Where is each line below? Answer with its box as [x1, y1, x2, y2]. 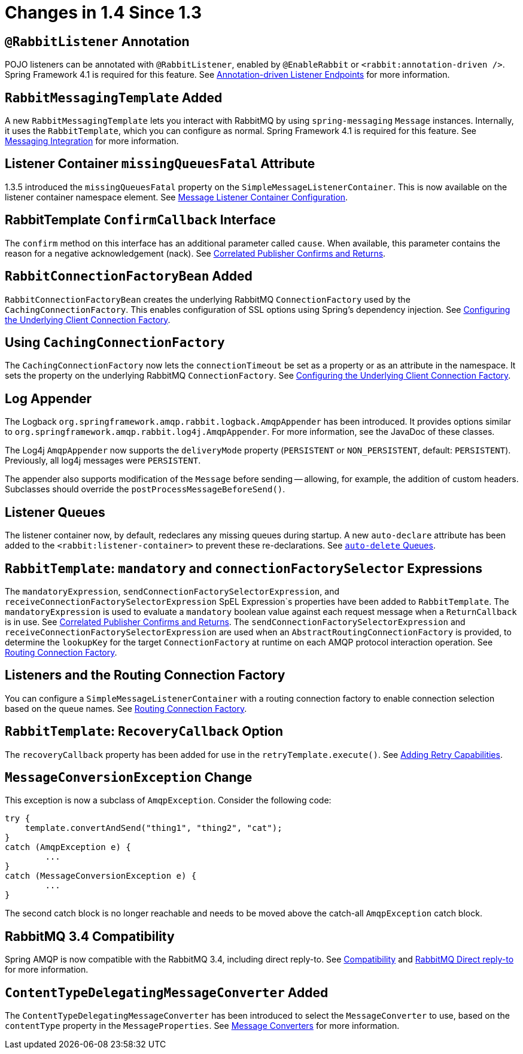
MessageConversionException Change [5, 770, 253, 785]
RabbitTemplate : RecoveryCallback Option [5, 724, 284, 739]
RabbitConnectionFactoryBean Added [5, 269, 253, 284]
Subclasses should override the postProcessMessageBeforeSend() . [5, 484, 285, 495]
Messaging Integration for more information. [5, 136, 179, 147]
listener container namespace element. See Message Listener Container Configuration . [5, 191, 348, 202]
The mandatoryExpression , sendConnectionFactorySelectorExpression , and [5, 586, 339, 596]
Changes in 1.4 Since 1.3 [5, 2, 202, 23]
